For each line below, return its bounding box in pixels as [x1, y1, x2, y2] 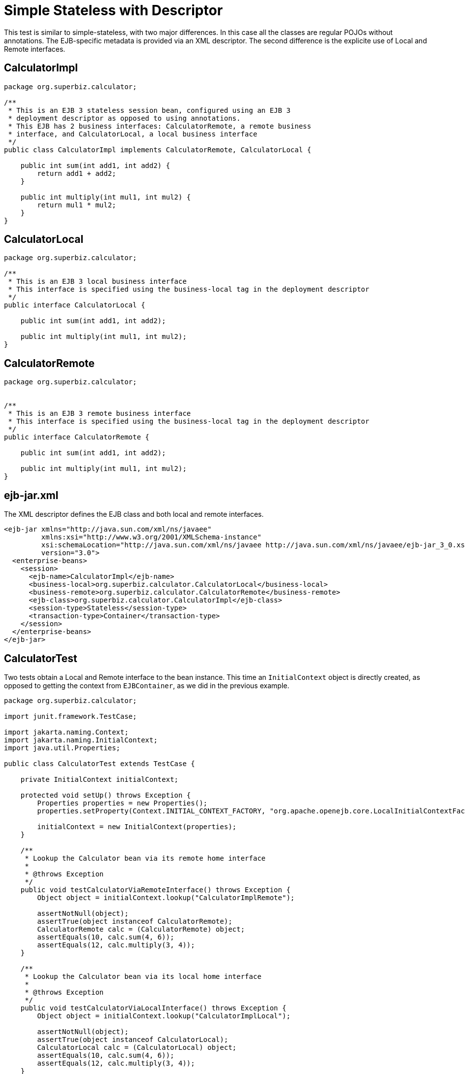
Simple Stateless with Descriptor [4, 2, 223, 19]
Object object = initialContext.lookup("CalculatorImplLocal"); [37, 1011, 291, 1020]
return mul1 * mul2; [37, 201, 116, 209]
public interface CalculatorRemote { [4, 433, 150, 441]
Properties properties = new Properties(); [37, 799, 208, 807]
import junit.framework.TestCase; [4, 712, 137, 720]
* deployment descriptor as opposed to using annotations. [8, 114, 241, 122]
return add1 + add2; [37, 169, 116, 177]
